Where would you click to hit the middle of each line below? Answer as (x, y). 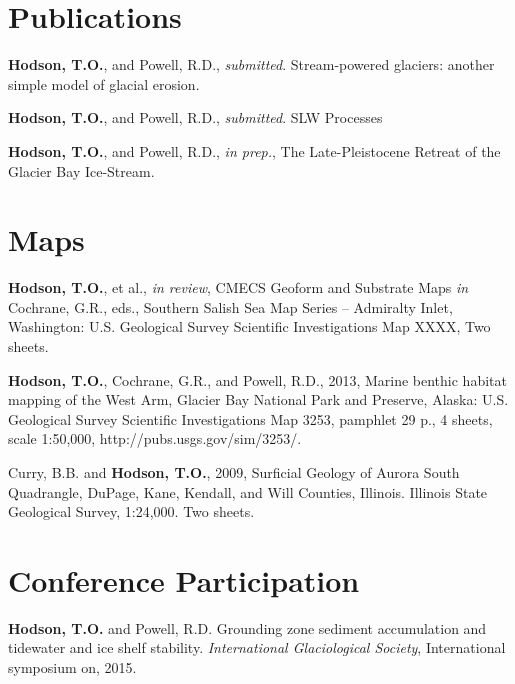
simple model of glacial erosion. (104, 83)
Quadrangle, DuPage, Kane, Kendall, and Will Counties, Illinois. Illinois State (248, 491)
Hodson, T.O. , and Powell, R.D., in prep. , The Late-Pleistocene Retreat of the (254, 150)
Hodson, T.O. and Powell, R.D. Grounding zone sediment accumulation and (247, 627)
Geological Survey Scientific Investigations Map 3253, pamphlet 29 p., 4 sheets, (250, 418)
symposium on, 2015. (72, 667)
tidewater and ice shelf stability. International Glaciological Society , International (257, 647)
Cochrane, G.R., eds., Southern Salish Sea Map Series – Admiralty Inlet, (230, 306)
